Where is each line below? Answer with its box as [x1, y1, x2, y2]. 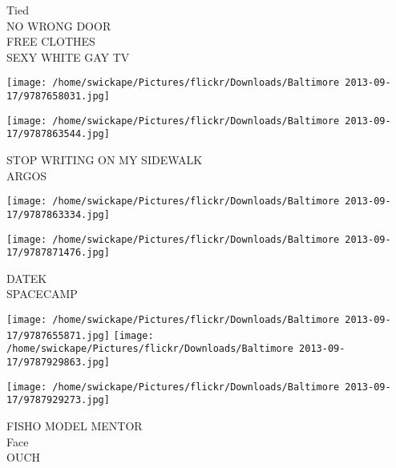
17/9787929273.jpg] [6, 394, 110, 406]
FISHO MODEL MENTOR [6, 417, 143, 434]
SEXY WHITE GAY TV [6, 48, 130, 65]
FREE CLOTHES [6, 33, 95, 50]
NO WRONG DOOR [6, 17, 111, 34]
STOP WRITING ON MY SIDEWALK [6, 151, 203, 167]
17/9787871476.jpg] [6, 247, 110, 259]
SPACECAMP [6, 285, 78, 302]
